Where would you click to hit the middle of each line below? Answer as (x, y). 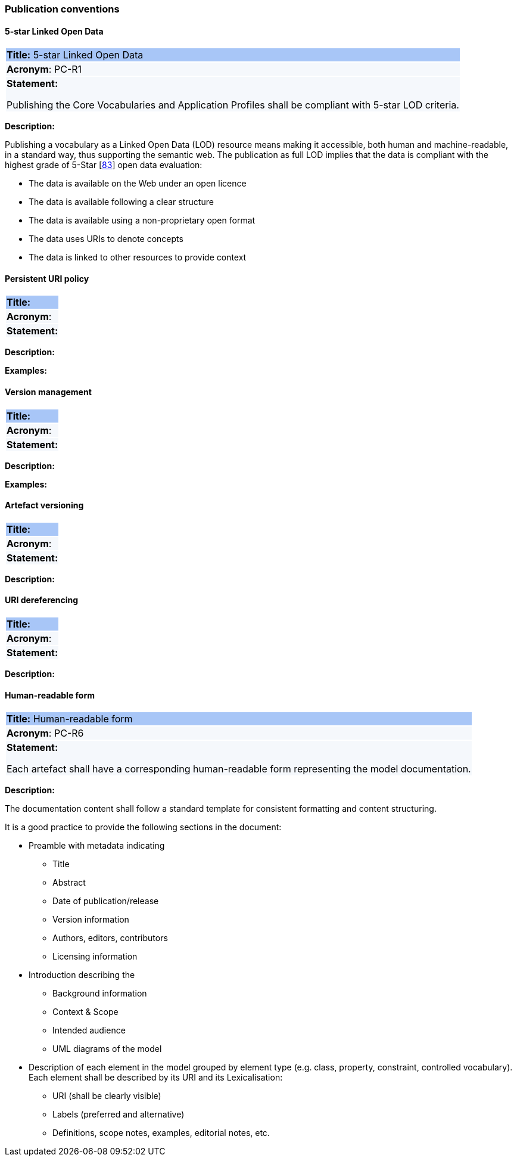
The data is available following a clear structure (121, 202)
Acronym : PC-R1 (44, 69)
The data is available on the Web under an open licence (138, 184)
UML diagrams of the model (107, 1049)
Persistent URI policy (47, 278)
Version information (91, 920)
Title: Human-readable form (70, 719)
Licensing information (95, 957)
